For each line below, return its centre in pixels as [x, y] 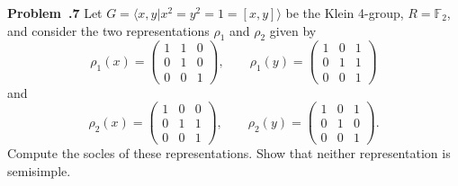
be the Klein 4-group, [345, 13]
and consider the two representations [108, 30]
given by [293, 30]
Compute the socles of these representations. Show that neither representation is [229, 153]
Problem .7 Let [55, 13]
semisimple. [39, 170]
